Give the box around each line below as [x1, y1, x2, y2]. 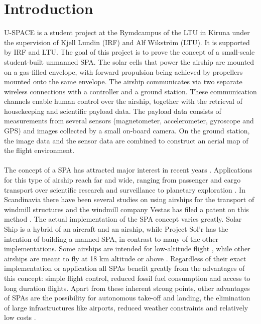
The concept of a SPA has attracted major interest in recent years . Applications [4, 165, 252, 175]
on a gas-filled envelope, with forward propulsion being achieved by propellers [4, 66, 243, 77]
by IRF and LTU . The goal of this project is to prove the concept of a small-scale [4, 47, 255, 57]
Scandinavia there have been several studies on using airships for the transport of [4, 194, 254, 205]
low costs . [4, 312, 36, 322]
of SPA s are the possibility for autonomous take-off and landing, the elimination [4, 292, 250, 303]
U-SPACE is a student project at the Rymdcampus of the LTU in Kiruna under [4, 27, 250, 38]
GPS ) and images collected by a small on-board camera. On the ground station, [4, 125, 250, 136]
